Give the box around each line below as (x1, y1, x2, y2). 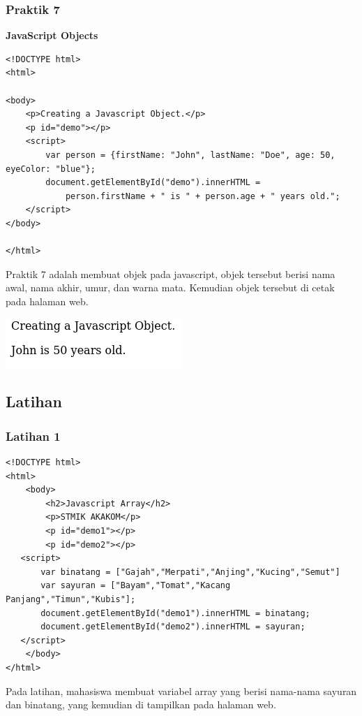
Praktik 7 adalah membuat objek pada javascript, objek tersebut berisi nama (6, 266, 335, 281)
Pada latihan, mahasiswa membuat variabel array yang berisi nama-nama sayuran (6, 683, 357, 698)
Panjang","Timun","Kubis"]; (6, 594, 136, 605)
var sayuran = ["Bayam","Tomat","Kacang (40, 580, 231, 591)
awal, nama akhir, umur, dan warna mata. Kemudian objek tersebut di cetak (6, 280, 335, 295)
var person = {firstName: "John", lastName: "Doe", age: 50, (45, 149, 335, 160)
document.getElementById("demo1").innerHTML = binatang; (40, 608, 310, 618)
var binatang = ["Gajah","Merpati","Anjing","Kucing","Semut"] (40, 567, 340, 577)
